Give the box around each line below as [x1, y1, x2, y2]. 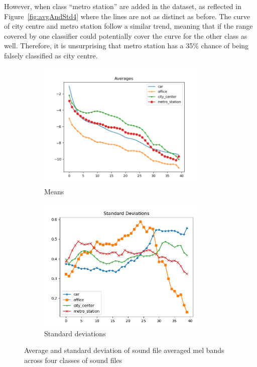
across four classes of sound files [24, 355, 122, 365]
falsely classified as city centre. [4, 50, 98, 60]
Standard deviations [44, 328, 106, 338]
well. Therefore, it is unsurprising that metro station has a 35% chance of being [4, 40, 249, 51]
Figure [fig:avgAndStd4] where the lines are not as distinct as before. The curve [4, 11, 250, 21]
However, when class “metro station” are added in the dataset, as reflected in [4, 1, 241, 11]
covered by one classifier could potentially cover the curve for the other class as [4, 30, 247, 41]
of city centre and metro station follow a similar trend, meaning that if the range [4, 21, 253, 31]
